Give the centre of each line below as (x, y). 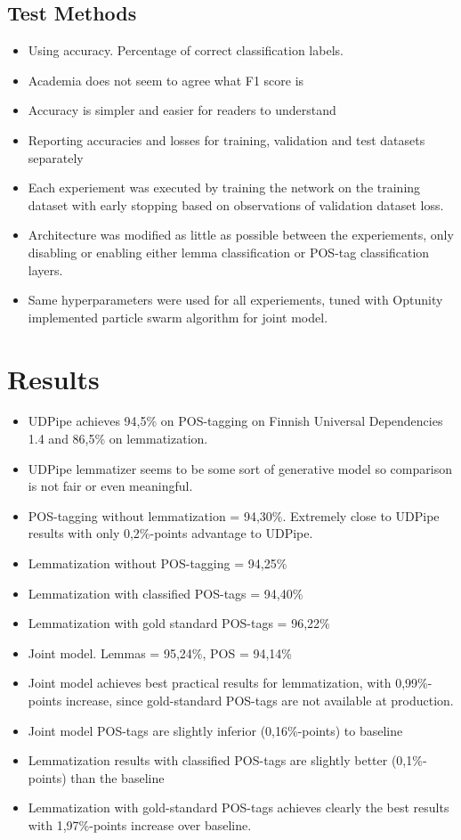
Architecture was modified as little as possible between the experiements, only (241, 235)
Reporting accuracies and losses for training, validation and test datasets (226, 139)
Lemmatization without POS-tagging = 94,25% (158, 563)
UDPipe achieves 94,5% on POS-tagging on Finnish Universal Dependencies (235, 421)
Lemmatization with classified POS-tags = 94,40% (166, 593)
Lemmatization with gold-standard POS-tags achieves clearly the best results (239, 807)
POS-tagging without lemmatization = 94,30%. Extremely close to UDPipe (234, 515)
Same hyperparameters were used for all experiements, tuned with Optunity (235, 300)
